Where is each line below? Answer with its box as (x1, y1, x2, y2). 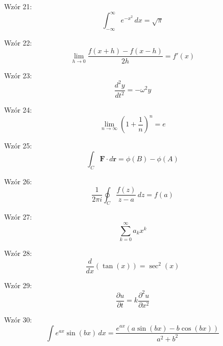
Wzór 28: (4, 248, 32, 258)
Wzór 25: (4, 140, 32, 151)
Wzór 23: (4, 70, 32, 80)
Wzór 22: (4, 37, 32, 48)
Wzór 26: (4, 176, 32, 186)
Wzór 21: (4, 1, 32, 11)
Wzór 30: (4, 314, 32, 325)
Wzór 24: (4, 104, 32, 115)
